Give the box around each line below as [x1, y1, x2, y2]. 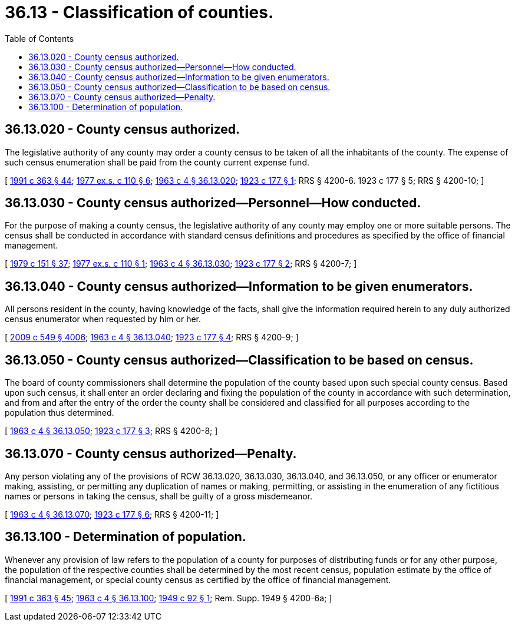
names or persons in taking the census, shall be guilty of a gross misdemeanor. [5, 491, 313, 501]
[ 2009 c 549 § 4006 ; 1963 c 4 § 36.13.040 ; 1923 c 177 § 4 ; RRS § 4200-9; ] [5, 332, 299, 343]
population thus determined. [5, 408, 114, 418]
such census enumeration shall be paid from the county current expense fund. [5, 157, 309, 167]
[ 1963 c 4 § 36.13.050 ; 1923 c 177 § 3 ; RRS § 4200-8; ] [5, 426, 218, 436]
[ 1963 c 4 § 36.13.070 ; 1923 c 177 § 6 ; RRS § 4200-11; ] [5, 509, 219, 519]
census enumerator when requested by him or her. [5, 314, 202, 324]
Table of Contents [5, 33, 74, 44]
